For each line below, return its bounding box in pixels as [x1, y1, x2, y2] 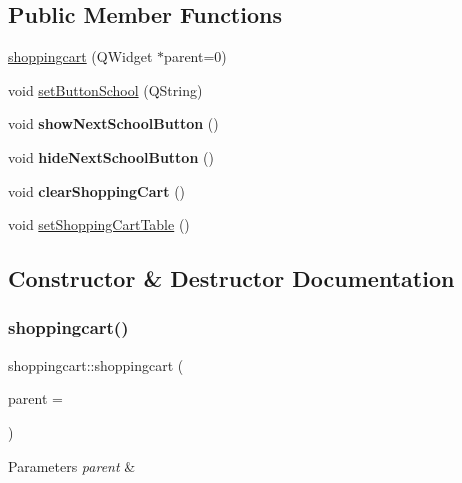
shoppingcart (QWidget [8, 46, 153, 67]
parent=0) [164, 46, 227, 67]
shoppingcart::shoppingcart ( [8, 354, 184, 375]
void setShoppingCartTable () [8, 214, 190, 235]
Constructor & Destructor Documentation [8, 263, 455, 294]
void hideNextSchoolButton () [8, 146, 214, 167]
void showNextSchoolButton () [8, 113, 219, 134]
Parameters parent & [8, 455, 136, 476]
